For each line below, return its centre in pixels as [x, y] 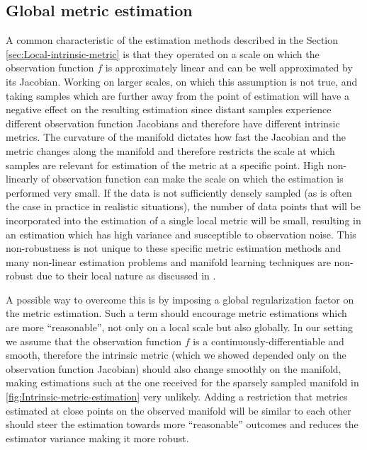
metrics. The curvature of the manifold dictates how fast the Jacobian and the [176, 137]
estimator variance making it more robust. [97, 438]
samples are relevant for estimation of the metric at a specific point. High [165, 165]
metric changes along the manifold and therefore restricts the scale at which [170, 150]
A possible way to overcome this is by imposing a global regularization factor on [180, 299]
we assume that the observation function [94, 341]
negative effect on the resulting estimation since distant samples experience [169, 109]
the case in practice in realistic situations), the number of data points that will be [183, 206]
